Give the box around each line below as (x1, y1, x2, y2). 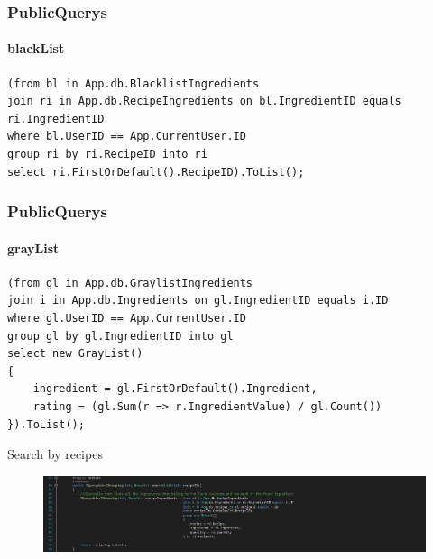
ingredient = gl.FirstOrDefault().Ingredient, (32, 382, 318, 396)
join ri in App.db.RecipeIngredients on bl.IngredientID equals (7, 95, 401, 108)
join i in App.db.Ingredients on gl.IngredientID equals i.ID (7, 294, 389, 307)
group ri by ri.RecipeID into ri (7, 148, 207, 161)
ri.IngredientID (7, 112, 105, 125)
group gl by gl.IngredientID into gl (7, 329, 234, 343)
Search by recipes (7, 444, 103, 463)
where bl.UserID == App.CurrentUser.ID (7, 130, 246, 143)
